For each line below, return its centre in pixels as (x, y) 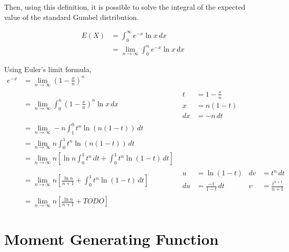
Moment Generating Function (112, 238)
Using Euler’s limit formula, (48, 69)
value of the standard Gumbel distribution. (72, 17)
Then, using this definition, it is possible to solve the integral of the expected (125, 7)
